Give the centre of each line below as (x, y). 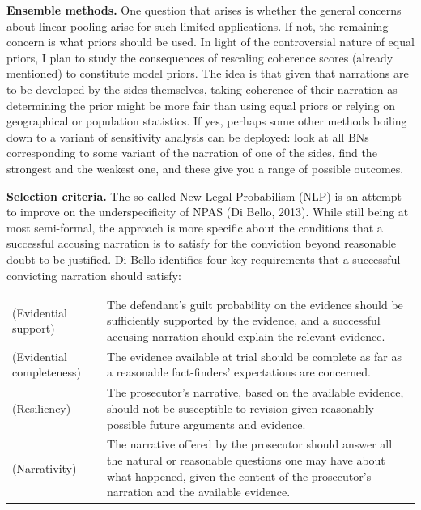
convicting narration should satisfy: (94, 275)
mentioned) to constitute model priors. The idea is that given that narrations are (208, 73)
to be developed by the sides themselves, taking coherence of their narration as (202, 89)
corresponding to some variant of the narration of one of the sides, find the (192, 153)
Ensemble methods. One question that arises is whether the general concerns (204, 10)
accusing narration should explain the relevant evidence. (246, 336)
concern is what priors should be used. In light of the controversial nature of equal (210, 42)
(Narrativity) (45, 467)
